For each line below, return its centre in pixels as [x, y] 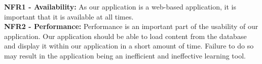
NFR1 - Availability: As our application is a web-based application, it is [120, 6]
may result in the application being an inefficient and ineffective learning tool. [125, 55]
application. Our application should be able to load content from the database [125, 36]
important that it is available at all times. [69, 16]
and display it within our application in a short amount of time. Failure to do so [129, 46]
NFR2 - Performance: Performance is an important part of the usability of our [131, 26]
